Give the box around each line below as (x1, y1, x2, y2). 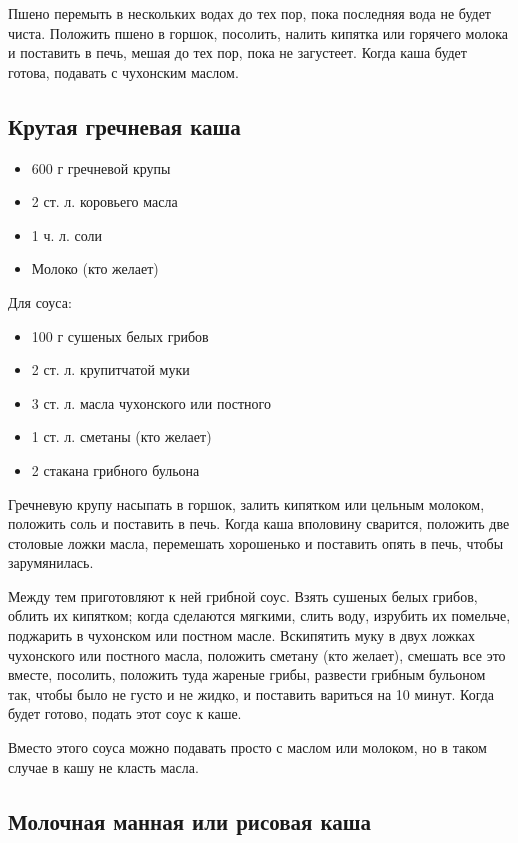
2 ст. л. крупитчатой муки (31, 359, 190, 380)
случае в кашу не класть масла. (8, 756, 199, 777)
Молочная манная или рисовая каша (8, 805, 371, 836)
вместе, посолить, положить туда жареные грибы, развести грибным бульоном (8, 664, 486, 685)
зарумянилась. (8, 552, 94, 573)
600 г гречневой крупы (31, 157, 171, 178)
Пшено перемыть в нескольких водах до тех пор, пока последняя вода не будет (8, 3, 491, 23)
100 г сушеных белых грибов (31, 325, 209, 346)
